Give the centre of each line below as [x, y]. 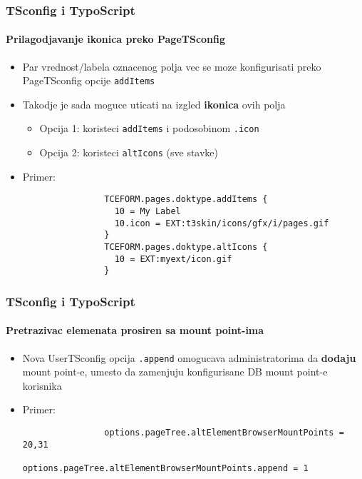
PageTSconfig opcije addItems [89, 80]
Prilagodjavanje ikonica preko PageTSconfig [116, 39]
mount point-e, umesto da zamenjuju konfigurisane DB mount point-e [175, 372]
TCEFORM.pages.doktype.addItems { [186, 200]
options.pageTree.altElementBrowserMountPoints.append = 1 [165, 469]
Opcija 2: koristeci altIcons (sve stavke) [129, 152]
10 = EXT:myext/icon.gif [173, 259]
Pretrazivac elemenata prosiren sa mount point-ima [135, 330]
